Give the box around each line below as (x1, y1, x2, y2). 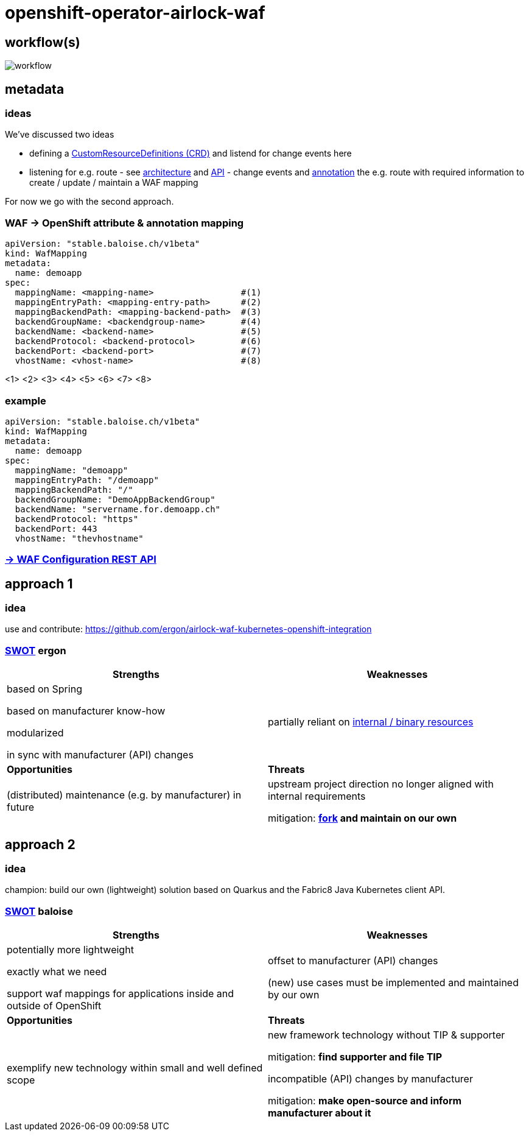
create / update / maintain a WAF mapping (29, 177, 198, 188)
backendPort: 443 (15, 523, 97, 534)
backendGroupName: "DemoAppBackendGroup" (15, 494, 215, 504)
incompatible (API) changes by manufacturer (268, 1073, 473, 1085)
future (7, 801, 35, 814)
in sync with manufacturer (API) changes (7, 749, 194, 761)
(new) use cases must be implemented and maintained (268, 976, 519, 989)
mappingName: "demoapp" (15, 465, 128, 475)
